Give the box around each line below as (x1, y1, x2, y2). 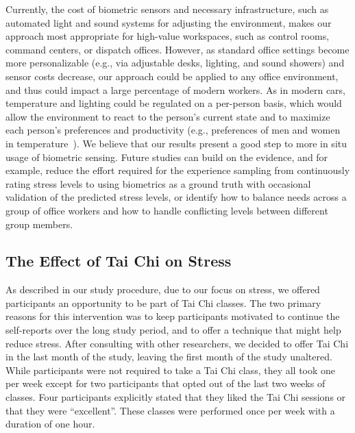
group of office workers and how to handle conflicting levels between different (5, 203, 328, 217)
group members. (5, 216, 73, 231)
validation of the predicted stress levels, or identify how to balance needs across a (5, 190, 347, 204)
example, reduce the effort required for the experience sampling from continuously (5, 163, 350, 177)
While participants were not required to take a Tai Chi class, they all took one (5, 362, 336, 377)
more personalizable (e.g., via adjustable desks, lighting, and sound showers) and (5, 55, 345, 70)
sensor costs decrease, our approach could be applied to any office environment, (5, 69, 339, 83)
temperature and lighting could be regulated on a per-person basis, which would (5, 96, 342, 110)
